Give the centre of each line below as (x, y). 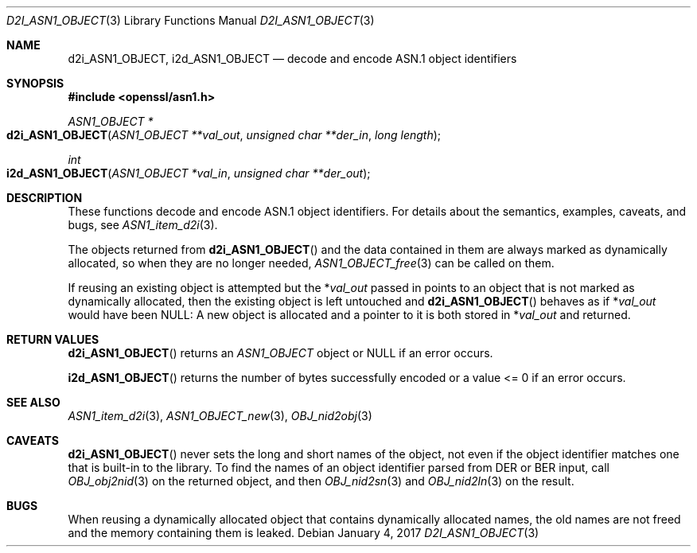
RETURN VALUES (53, 339)
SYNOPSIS (35, 83)
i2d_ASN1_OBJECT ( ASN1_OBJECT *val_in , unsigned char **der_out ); (189, 173)
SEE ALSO (33, 402)
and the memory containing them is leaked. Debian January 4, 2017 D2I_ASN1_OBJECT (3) (304, 533)
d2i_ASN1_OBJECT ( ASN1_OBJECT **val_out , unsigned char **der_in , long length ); (224, 135)
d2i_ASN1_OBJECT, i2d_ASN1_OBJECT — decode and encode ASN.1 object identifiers (292, 58)
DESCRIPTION (45, 198)
